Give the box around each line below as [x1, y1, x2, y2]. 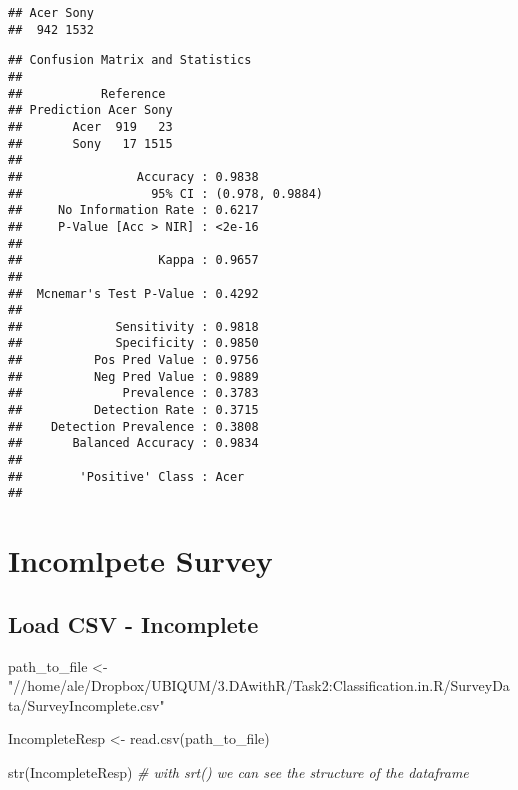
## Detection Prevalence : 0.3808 [8, 419, 259, 434]
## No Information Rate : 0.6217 [8, 203, 259, 218]
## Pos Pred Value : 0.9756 [8, 353, 259, 368]
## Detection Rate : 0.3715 [8, 403, 259, 418]
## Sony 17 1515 [8, 136, 173, 151]
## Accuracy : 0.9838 [8, 169, 259, 184]
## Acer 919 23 [8, 119, 173, 134]
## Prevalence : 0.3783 [8, 386, 259, 401]
